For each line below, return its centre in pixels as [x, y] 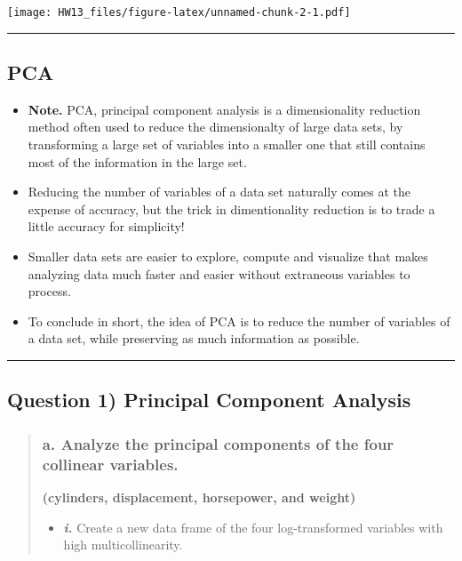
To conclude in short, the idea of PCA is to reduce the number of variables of [239, 321]
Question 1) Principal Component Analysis [209, 400]
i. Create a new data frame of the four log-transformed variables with [253, 527]
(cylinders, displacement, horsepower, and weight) [199, 497]
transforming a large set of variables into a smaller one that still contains [227, 144]
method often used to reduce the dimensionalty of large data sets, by [215, 127]
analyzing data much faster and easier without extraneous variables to [219, 273]
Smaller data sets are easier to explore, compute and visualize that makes [228, 256]
